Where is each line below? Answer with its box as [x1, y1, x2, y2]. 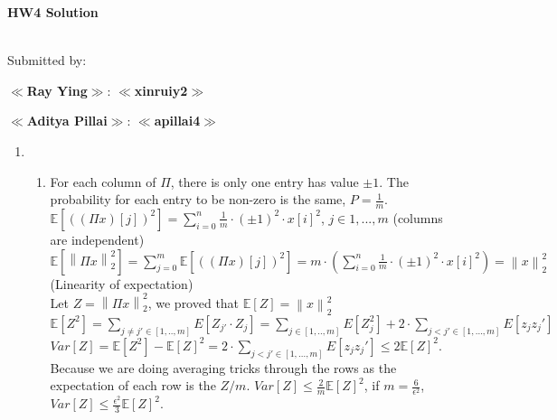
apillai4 [154, 111, 201, 130]
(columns [392, 208, 443, 227]
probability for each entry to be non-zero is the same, [50, 190, 346, 209]
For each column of [50, 172, 156, 191]
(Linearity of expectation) [50, 274, 194, 293]
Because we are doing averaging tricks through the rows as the [50, 358, 397, 377]
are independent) [50, 229, 145, 248]
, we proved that [147, 293, 240, 312]
